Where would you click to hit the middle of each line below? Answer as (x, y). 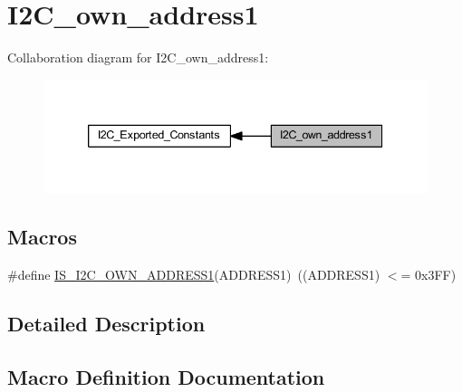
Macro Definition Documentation (166, 376)
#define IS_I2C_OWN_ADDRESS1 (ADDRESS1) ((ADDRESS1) (194, 274)
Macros (42, 237)
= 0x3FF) (428, 274)
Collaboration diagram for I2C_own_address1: (138, 57)
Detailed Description (106, 323)
